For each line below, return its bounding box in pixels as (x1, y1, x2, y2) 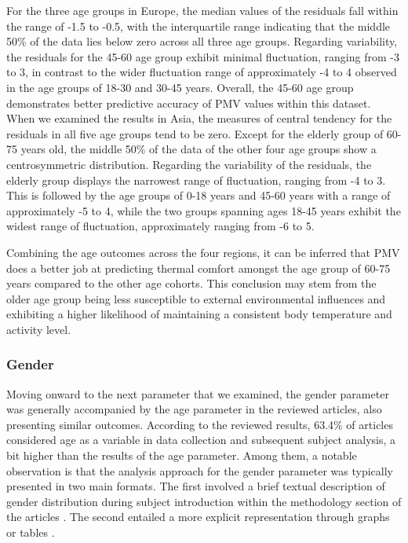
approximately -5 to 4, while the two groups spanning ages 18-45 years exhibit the (6, 202, 401, 218)
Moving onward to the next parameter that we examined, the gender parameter (6, 385, 389, 402)
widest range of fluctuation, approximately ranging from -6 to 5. (6, 218, 315, 234)
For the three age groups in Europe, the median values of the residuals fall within (6, 2, 399, 18)
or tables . (6, 524, 55, 541)
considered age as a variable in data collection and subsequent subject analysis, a (6, 431, 396, 448)
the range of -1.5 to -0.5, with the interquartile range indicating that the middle (6, 17, 391, 34)
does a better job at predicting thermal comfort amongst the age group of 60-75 (6, 259, 391, 276)
